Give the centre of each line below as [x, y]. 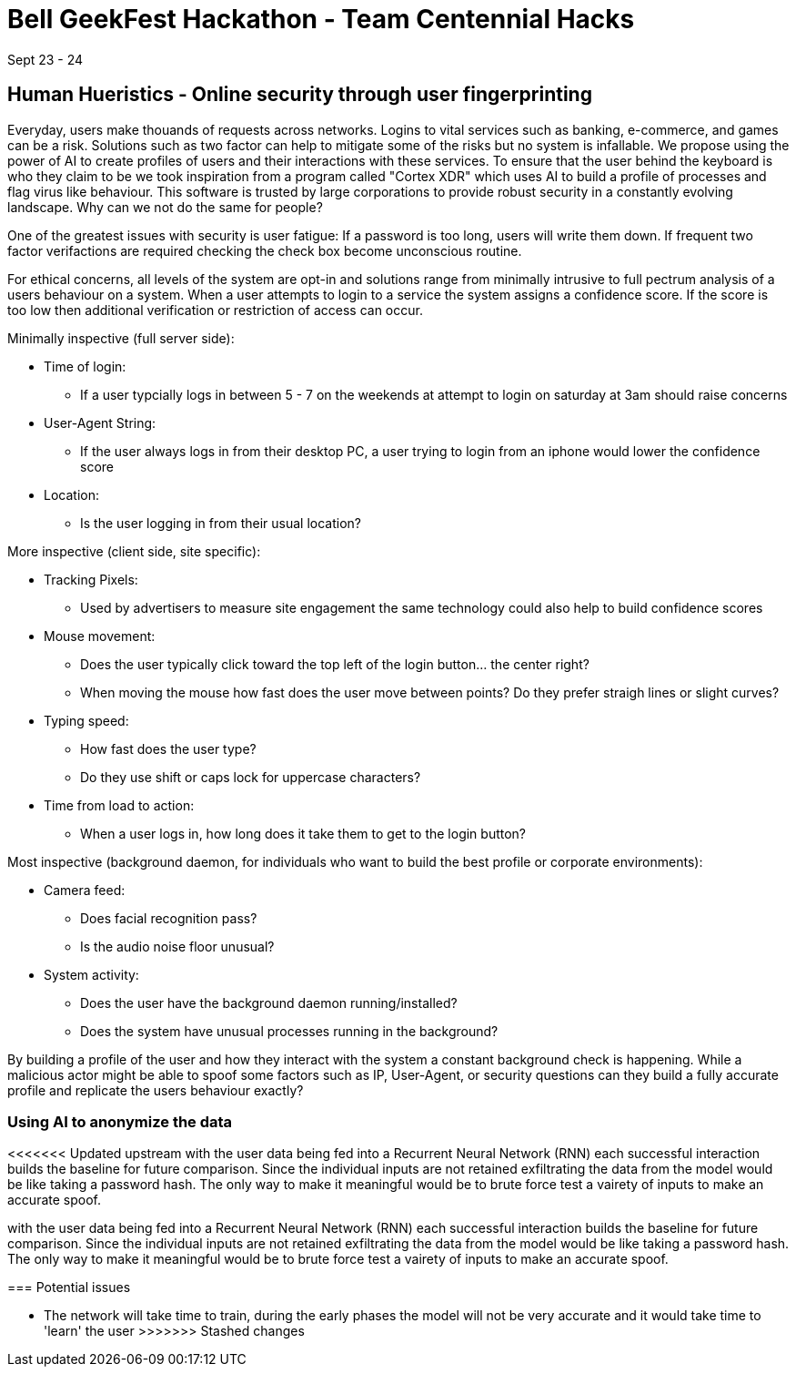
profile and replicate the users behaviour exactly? [156, 1090]
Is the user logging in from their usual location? [221, 523]
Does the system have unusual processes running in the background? [289, 1031]
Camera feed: [85, 890]
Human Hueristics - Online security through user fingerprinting [300, 95]
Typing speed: [86, 720]
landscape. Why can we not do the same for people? [165, 207]
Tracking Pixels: [91, 579]
